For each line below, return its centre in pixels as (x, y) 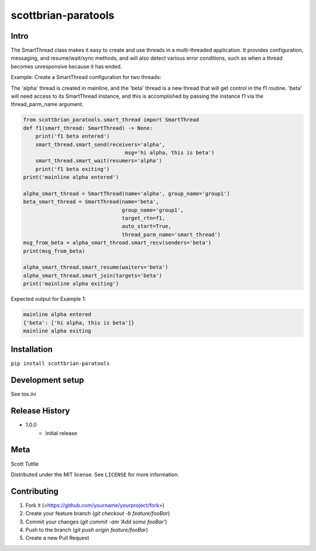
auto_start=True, (147, 226)
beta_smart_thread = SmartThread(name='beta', (91, 202)
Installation (32, 349)
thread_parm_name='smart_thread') (171, 235)
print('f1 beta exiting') (73, 169)
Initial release (61, 433)
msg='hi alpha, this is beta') (170, 153)
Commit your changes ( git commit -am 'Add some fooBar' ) (96, 522)
